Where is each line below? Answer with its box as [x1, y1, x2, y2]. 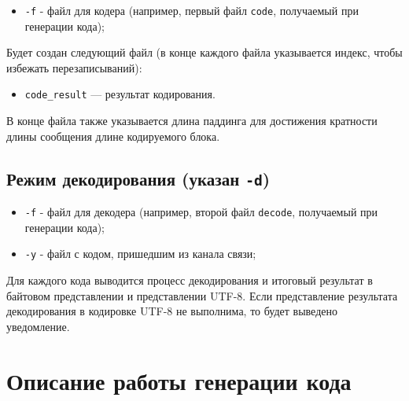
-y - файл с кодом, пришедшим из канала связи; [24, 245, 256, 262]
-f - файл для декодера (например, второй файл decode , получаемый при [24, 204, 378, 220]
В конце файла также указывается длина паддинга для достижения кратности [6, 112, 378, 129]
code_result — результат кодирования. [24, 86, 216, 102]
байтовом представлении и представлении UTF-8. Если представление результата [6, 287, 398, 304]
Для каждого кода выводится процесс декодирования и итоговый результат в [6, 271, 373, 288]
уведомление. [6, 318, 70, 334]
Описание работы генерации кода [6, 364, 352, 396]
